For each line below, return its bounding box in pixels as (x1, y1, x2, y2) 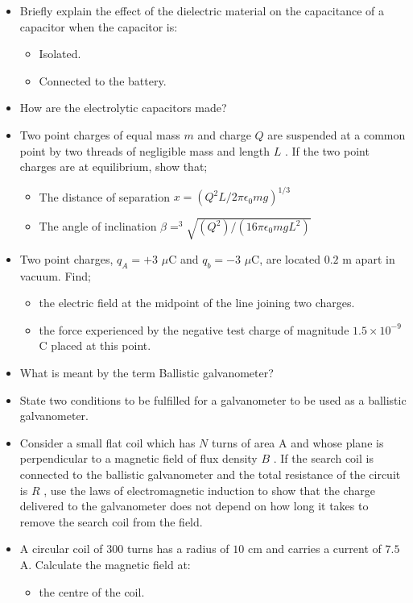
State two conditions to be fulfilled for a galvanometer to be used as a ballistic (19, 391, 407, 408)
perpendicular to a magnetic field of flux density (19, 450, 258, 467)
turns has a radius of (126, 540, 229, 557)
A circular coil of (19, 540, 103, 557)
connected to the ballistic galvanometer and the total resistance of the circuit (19, 465, 401, 482)
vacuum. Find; (19, 267, 91, 284)
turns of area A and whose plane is (212, 434, 384, 451)
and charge (197, 126, 251, 143)
